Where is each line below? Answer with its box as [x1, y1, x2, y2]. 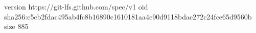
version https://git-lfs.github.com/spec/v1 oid [4, 1, 148, 11]
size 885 [4, 21, 29, 31]
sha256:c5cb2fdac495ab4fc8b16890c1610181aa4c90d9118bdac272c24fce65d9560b [4, 11, 252, 21]
